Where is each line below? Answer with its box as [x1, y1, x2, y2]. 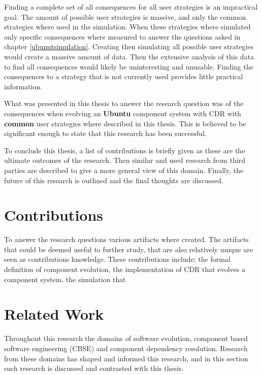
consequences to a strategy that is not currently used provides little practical [4, 71, 243, 82]
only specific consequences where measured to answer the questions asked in [4, 31, 241, 42]
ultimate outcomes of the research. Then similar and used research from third [4, 155, 246, 165]
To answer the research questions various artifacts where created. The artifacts [4, 234, 249, 245]
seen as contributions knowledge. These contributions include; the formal [4, 254, 231, 264]
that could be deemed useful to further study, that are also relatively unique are [4, 244, 253, 254]
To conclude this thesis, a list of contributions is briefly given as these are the [4, 145, 245, 155]
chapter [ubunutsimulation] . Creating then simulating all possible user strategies [4, 41, 254, 52]
